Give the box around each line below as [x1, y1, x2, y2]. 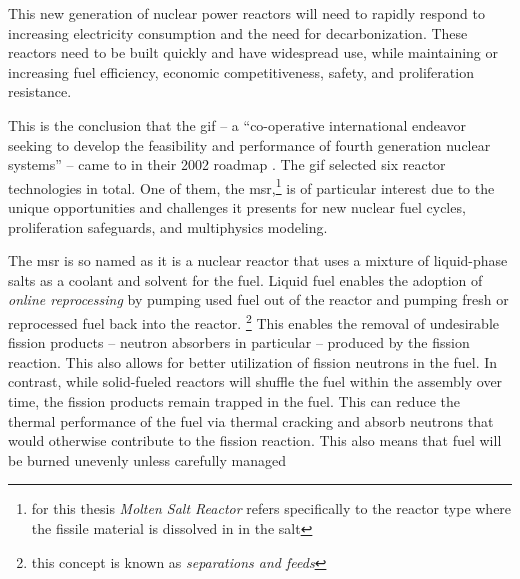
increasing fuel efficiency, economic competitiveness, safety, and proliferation [8, 61, 474, 82]
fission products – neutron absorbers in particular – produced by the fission [8, 332, 470, 353]
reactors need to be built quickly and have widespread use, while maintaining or [8, 42, 499, 63]
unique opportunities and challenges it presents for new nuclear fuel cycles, [8, 197, 466, 217]
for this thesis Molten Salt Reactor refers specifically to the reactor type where [31, 498, 512, 519]
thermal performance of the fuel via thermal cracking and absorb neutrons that [8, 410, 494, 431]
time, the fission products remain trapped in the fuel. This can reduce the [8, 391, 460, 411]
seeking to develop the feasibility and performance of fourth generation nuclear [8, 134, 491, 155]
